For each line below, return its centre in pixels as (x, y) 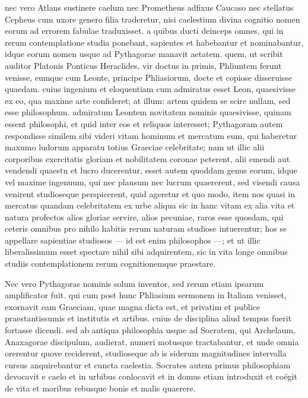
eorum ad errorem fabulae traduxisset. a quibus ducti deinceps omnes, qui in (144, 31)
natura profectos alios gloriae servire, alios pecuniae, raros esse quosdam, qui (144, 217)
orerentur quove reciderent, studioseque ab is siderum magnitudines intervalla (146, 353)
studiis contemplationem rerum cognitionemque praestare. (110, 263)
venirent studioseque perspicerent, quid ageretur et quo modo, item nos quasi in (150, 193)
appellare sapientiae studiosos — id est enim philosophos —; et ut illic (133, 240)
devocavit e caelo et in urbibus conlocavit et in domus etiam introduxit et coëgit (151, 376)
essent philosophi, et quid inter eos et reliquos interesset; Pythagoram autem (144, 123)
